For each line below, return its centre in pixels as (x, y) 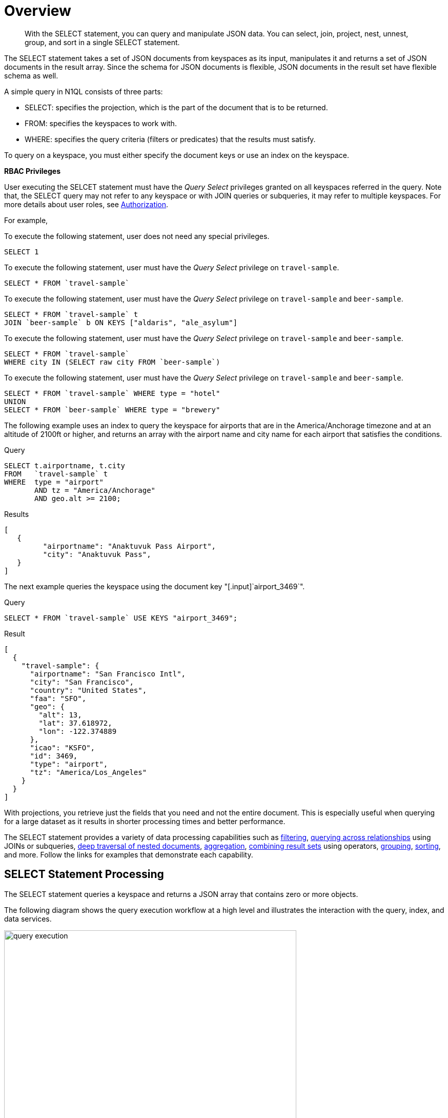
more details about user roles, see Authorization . (86, 204)
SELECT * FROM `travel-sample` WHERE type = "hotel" (112, 393)
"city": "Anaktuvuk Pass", (97, 554)
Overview (38, 11)
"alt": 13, (60, 715)
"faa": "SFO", (58, 698)
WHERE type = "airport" (54, 482)
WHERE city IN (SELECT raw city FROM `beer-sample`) (112, 362)
